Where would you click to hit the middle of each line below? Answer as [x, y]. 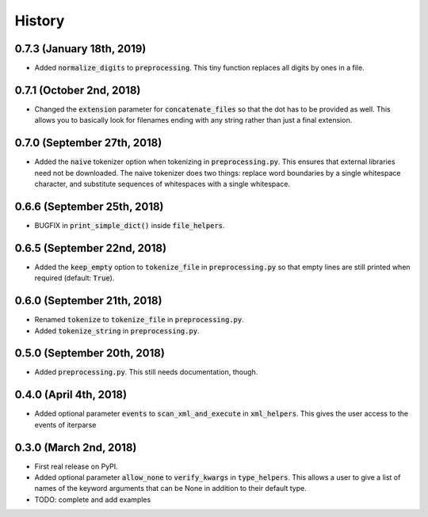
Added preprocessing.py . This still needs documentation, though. [146, 372]
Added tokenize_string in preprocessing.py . [117, 331]
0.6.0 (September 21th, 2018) [88, 301]
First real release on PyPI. [76, 466]
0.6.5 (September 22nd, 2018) [90, 248]
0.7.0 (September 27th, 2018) [88, 143]
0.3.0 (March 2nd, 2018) [76, 447]
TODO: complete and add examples [93, 500]
